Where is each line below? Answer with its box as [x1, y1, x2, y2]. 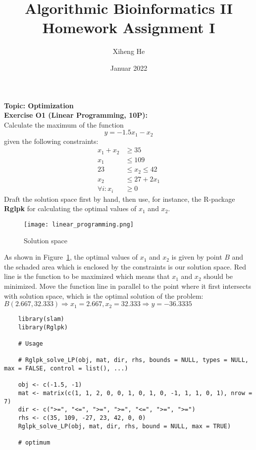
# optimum [18, 439, 51, 446]
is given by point [171, 252, 222, 262]
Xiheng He [112, 46, 145, 56]
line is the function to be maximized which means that [4, 271, 170, 281]
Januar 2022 [110, 62, 148, 73]
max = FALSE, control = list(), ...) [4, 365, 128, 372]
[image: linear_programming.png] [24, 221, 134, 228]
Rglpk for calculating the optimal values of [4, 203, 137, 214]
